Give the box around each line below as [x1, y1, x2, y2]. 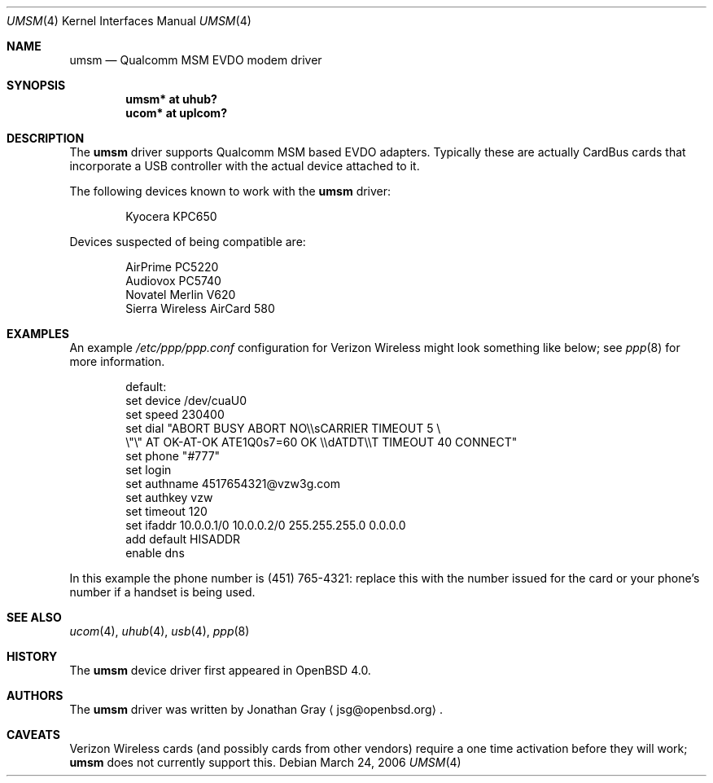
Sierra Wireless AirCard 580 [125, 301, 275, 315]
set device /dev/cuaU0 [125, 394, 247, 407]
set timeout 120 [125, 504, 208, 518]
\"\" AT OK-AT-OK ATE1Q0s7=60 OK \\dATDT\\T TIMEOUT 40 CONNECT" [125, 435, 518, 449]
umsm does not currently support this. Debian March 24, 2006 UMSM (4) [69, 755, 461, 769]
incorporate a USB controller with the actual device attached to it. [69, 159, 420, 173]
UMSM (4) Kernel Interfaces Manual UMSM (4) [7, 14, 252, 28]
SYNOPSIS [7, 78, 66, 92]
